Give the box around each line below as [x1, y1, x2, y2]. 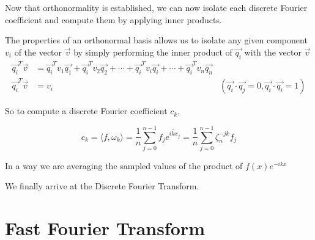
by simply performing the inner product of [73, 45, 232, 58]
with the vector [244, 45, 302, 58]
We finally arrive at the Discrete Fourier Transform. [5, 180, 199, 192]
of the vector [14, 45, 62, 58]
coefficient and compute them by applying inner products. [5, 13, 222, 26]
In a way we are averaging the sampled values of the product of [5, 159, 243, 172]
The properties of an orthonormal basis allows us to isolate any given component [5, 34, 308, 46]
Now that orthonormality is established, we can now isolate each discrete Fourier [5, 1, 308, 13]
